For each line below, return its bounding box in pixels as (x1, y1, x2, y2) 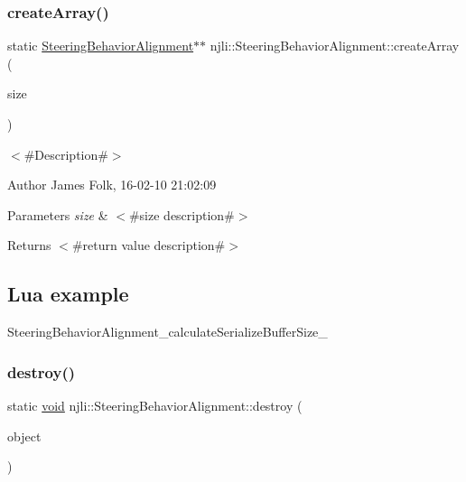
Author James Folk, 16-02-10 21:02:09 (7, 175, 217, 194)
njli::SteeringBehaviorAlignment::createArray (210, 36, 460, 55)
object (7, 426, 42, 445)
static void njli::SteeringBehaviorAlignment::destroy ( (7, 395, 303, 414)
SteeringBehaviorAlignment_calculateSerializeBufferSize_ (7, 322, 328, 341)
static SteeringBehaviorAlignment (7, 36, 194, 55)
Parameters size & (7, 205, 108, 224)
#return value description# (71, 236, 226, 255)
